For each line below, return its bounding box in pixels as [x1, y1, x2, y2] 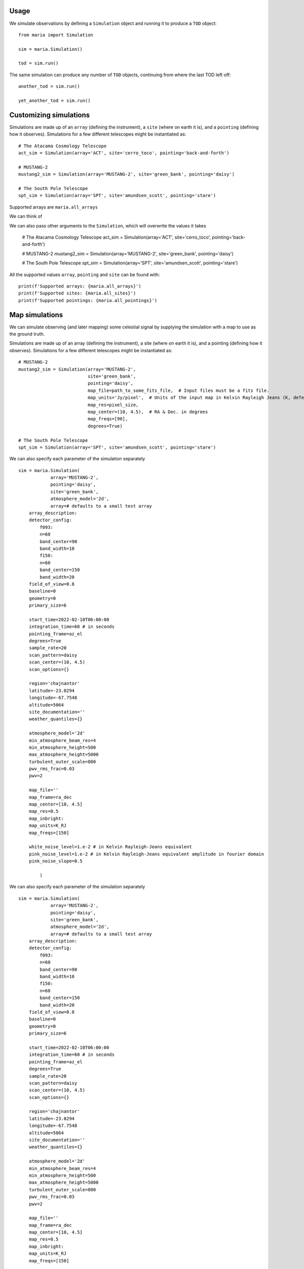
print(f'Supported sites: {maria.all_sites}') [18, 290, 136, 296]
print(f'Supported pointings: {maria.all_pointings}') [18, 297, 158, 303]
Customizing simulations [9, 111, 90, 119]
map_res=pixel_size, [88, 402, 139, 408]
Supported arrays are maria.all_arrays [9, 204, 98, 210]
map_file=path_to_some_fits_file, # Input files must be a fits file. [88, 387, 270, 393]
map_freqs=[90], [88, 416, 128, 422]
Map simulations [9, 310, 63, 319]
